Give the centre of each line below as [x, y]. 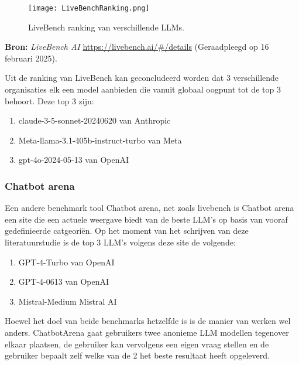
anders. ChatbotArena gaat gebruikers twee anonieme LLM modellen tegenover [147, 332]
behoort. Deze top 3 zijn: [49, 100]
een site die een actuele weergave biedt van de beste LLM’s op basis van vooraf [146, 219]
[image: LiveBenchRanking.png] [89, 8]
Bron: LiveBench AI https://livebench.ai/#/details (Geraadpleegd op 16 [137, 47]
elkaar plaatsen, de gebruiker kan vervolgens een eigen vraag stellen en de [137, 344]
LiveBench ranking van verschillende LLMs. [106, 27]
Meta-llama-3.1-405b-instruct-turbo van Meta [100, 140]
